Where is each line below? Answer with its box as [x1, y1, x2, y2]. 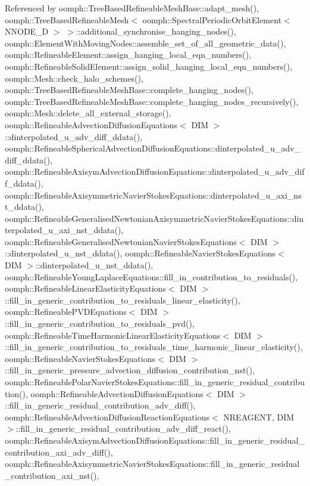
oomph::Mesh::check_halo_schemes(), [5, 72, 143, 84]
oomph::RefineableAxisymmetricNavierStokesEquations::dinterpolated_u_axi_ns [5, 188, 302, 201]
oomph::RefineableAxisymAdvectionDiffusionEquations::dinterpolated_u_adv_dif [5, 165, 305, 178]
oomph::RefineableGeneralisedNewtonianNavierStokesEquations [5, 235, 237, 247]
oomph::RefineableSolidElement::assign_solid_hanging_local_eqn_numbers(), [5, 60, 293, 72]
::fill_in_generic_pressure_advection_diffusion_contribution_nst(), [5, 364, 255, 376]
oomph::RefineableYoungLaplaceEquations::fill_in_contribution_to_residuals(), [5, 270, 298, 283]
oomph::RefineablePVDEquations [5, 305, 127, 318]
